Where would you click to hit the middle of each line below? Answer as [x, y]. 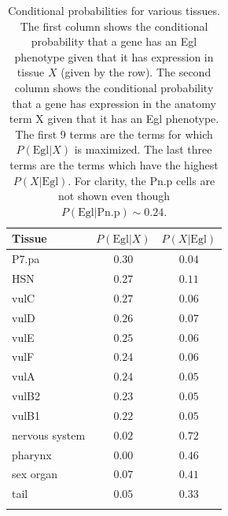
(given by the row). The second [136, 72]
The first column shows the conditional [114, 26]
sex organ [35, 474]
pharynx [32, 454]
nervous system [49, 434]
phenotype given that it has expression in [114, 56]
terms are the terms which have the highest [114, 164]
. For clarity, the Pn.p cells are [142, 180]
